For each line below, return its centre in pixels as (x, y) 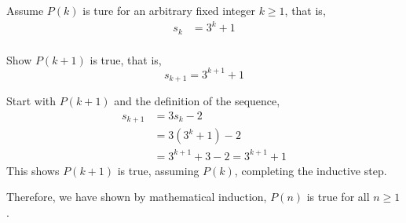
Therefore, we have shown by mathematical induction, (137, 197)
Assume (25, 10)
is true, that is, (126, 59)
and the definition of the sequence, (197, 101)
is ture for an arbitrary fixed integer (169, 10)
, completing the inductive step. (311, 170)
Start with (31, 101)
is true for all (338, 197)
